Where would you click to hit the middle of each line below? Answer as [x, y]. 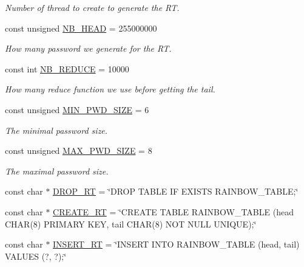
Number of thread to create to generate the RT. [92, 7]
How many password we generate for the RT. [88, 48]
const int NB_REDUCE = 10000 [67, 68]
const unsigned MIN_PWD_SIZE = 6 [77, 109]
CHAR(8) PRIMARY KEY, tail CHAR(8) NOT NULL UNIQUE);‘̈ [131, 224]
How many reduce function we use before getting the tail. [110, 89]
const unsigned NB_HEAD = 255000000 [81, 28]
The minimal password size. [56, 130]
